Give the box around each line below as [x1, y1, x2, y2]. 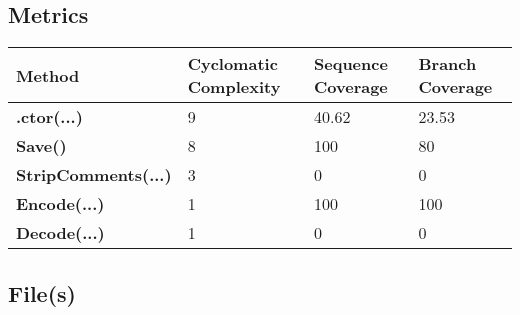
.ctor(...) [16, 105, 83, 129]
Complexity [187, 75, 281, 99]
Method [16, 63, 80, 87]
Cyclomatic [187, 52, 278, 76]
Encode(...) [16, 192, 105, 216]
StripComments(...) [16, 163, 172, 187]
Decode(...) [16, 221, 105, 245]
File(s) [8, 277, 76, 308]
